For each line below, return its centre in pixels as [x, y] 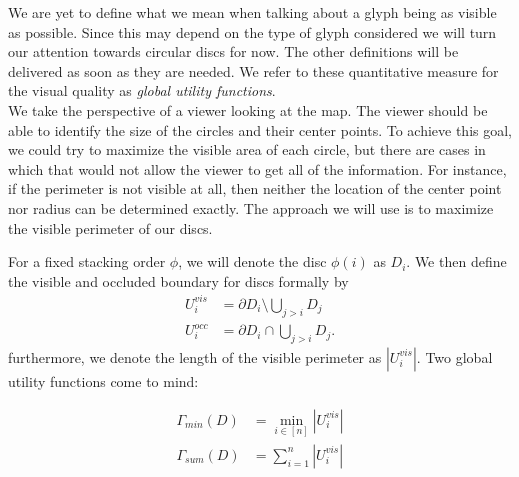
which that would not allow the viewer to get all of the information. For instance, [257, 168]
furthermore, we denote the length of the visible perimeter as [195, 356]
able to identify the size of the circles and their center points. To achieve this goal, [260, 129]
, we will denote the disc [252, 261]
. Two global [454, 356]
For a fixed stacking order [87, 261]
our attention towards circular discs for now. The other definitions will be [233, 51]
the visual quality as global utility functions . [142, 90]
